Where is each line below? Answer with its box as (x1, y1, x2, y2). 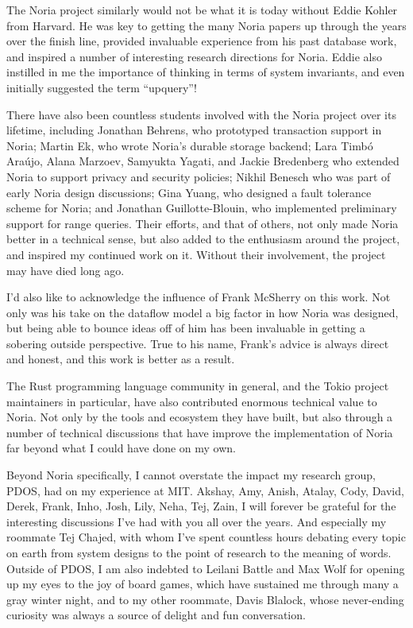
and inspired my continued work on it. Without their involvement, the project (6, 246, 386, 262)
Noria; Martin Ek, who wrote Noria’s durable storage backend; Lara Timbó (6, 137, 373, 153)
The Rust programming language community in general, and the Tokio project (6, 378, 389, 394)
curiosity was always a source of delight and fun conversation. (6, 607, 306, 623)
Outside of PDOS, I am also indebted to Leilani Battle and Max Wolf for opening (6, 560, 405, 576)
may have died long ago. (6, 262, 125, 278)
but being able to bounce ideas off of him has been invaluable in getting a (6, 320, 365, 336)
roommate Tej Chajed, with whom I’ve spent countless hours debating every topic (6, 529, 406, 545)
